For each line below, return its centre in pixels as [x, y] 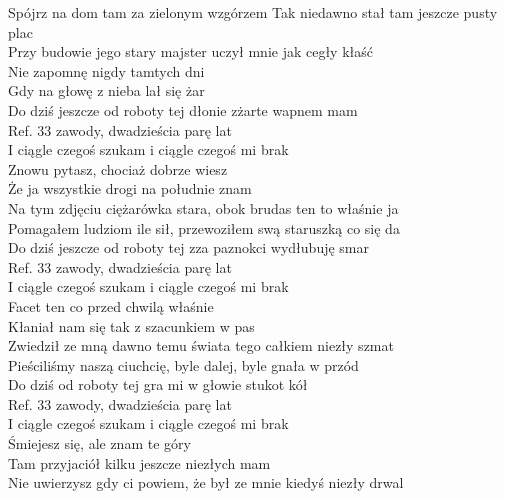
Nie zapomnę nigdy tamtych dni [106, 70]
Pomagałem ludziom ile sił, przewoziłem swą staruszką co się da [204, 227]
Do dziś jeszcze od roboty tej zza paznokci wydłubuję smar [189, 247]
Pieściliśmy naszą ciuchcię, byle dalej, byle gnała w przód [183, 364]
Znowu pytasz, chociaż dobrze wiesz [118, 168]
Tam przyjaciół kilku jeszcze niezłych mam [139, 462]
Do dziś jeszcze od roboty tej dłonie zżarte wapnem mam [183, 109]
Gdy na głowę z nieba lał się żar [106, 90]
